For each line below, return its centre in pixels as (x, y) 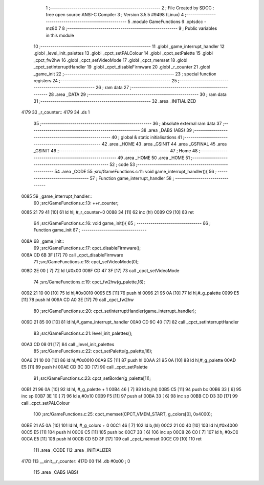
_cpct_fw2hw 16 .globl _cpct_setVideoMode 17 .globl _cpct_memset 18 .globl (110, 60)
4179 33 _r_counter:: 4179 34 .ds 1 (55, 112)
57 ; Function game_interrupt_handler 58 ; (132, 178)
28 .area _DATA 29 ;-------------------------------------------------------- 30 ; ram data (138, 94)
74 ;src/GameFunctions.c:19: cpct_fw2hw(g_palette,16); (89, 282)
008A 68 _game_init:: (43, 241)
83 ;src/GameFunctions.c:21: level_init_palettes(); (83, 333)
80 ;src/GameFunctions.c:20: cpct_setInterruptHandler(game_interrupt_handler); (115, 311)
